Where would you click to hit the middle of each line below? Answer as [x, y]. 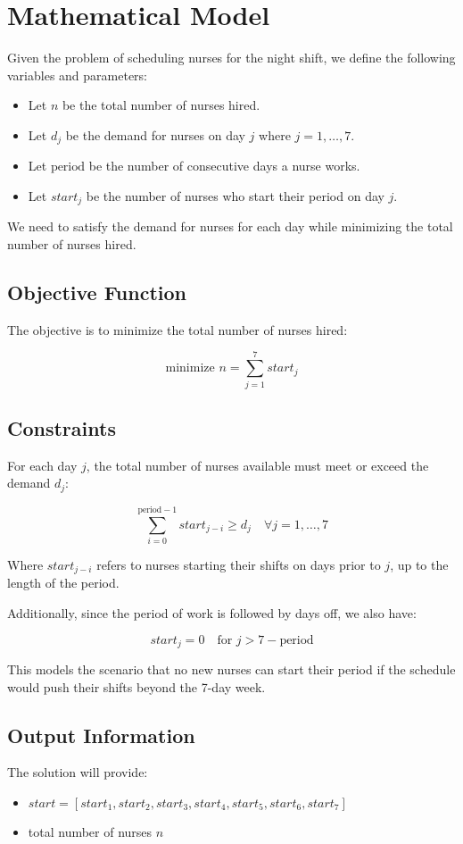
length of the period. [63, 583]
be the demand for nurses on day [155, 134]
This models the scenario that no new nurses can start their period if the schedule [231, 669]
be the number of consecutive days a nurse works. [224, 166]
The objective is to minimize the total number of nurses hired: [178, 329]
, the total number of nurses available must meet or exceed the [257, 465]
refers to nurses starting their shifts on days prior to [239, 564]
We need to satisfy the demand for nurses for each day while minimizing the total [230, 226]
